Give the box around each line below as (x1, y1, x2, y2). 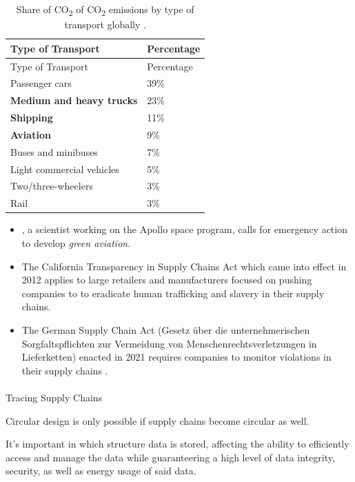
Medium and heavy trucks (10, 93, 138, 108)
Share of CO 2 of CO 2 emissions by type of (16, 2, 194, 18)
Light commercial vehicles (10, 161, 119, 176)
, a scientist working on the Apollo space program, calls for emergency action (21, 222, 347, 237)
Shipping (10, 110, 53, 125)
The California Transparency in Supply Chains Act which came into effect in (21, 259, 347, 273)
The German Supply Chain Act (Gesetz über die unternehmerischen (21, 322, 310, 337)
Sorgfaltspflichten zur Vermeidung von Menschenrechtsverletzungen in (21, 336, 317, 350)
